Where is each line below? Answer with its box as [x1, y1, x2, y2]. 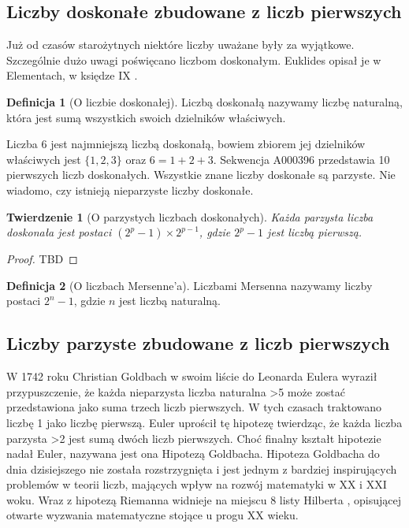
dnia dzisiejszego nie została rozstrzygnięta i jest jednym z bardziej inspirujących [6, 460, 397, 477]
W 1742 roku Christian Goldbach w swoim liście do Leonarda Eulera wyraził [6, 368, 377, 385]
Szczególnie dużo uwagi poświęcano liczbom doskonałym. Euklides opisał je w [6, 51, 381, 68]
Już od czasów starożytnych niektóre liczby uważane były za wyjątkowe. [6, 36, 355, 53]
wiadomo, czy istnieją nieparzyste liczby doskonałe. [6, 181, 254, 198]
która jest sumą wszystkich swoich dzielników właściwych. [6, 109, 286, 125]
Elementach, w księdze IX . [6, 67, 138, 84]
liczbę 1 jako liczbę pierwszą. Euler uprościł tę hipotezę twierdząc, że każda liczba [6, 414, 403, 430]
